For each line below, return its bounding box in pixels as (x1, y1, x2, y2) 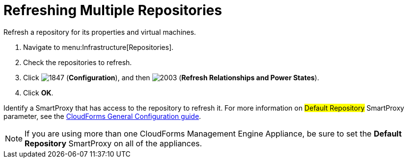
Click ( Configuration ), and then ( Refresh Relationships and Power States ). (23, 73, 319, 82)
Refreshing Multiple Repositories (3, 2, 222, 19)
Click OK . (23, 88, 54, 97)
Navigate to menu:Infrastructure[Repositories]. (23, 43, 174, 51)
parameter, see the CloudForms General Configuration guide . (3, 112, 201, 120)
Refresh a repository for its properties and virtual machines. (3, 27, 196, 36)
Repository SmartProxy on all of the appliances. (25, 138, 202, 148)
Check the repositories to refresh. (23, 58, 132, 67)
